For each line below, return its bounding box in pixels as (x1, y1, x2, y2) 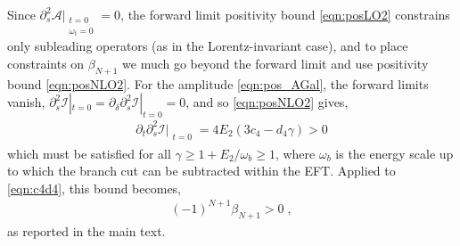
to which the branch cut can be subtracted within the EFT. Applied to (7, 161, 396, 180)
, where (275, 143, 316, 162)
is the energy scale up (335, 143, 454, 162)
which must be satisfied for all (7, 143, 171, 162)
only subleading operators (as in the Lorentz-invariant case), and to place (7, 37, 408, 55)
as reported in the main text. (7, 221, 166, 240)
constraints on (7, 53, 85, 72)
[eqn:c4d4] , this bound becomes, (7, 178, 182, 197)
